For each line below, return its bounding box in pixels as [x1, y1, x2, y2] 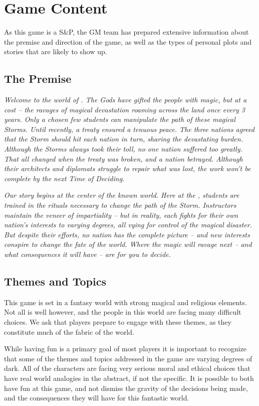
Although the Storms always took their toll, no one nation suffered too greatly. [4, 144, 242, 154]
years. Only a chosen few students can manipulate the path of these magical [4, 114, 235, 124]
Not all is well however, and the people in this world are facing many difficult [4, 307, 241, 317]
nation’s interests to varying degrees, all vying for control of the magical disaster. [4, 219, 252, 230]
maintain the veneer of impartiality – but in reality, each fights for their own [4, 209, 238, 220]
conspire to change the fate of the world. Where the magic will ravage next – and [4, 239, 252, 249]
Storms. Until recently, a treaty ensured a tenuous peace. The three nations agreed [4, 123, 254, 134]
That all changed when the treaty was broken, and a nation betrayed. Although [4, 153, 243, 164]
